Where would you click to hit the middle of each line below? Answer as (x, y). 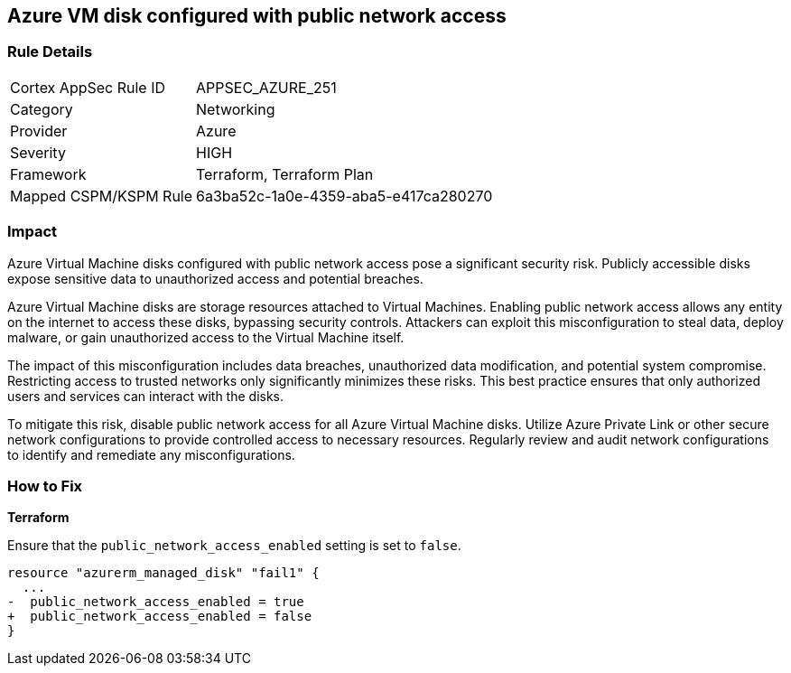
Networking (236, 109)
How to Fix (45, 486)
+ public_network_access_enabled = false (160, 617)
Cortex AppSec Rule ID (88, 87)
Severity (38, 152)
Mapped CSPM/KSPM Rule (102, 196)
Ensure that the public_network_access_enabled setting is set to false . (234, 546)
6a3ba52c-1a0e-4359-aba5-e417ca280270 (344, 196)
